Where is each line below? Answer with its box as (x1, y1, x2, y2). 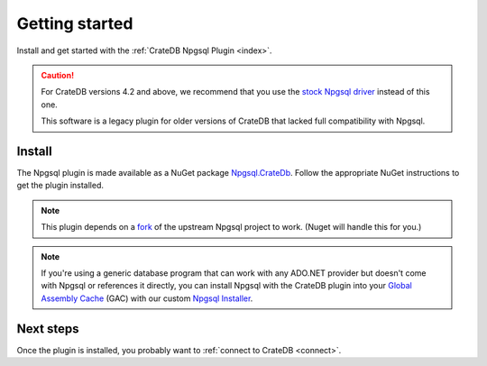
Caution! (41, 69, 75, 80)
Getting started (16, 14, 133, 33)
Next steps (16, 321, 79, 336)
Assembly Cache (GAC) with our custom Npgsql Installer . (41, 293, 253, 304)
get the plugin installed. (16, 180, 104, 191)
